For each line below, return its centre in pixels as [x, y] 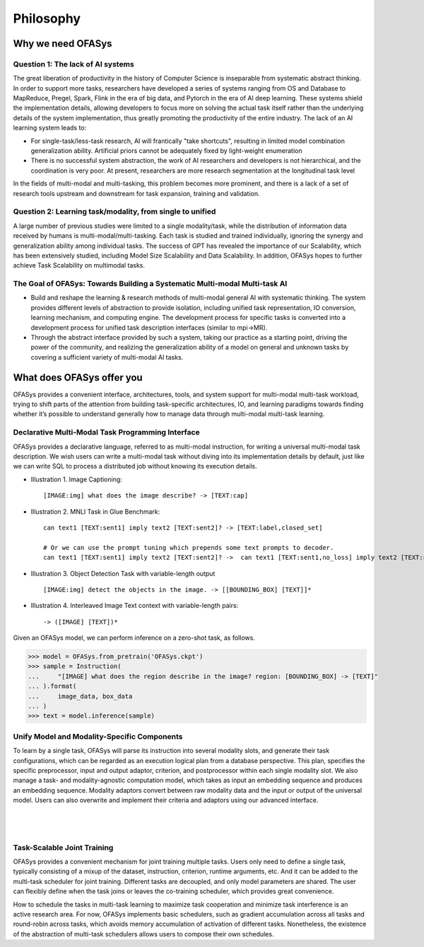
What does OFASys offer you [78, 378]
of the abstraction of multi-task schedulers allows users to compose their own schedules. [143, 934]
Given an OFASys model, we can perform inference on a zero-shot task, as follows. [134, 638]
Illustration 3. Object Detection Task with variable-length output [123, 573]
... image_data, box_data [80, 696]
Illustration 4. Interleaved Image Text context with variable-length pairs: [135, 606]
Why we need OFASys [63, 44]
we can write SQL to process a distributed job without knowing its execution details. [135, 466]
